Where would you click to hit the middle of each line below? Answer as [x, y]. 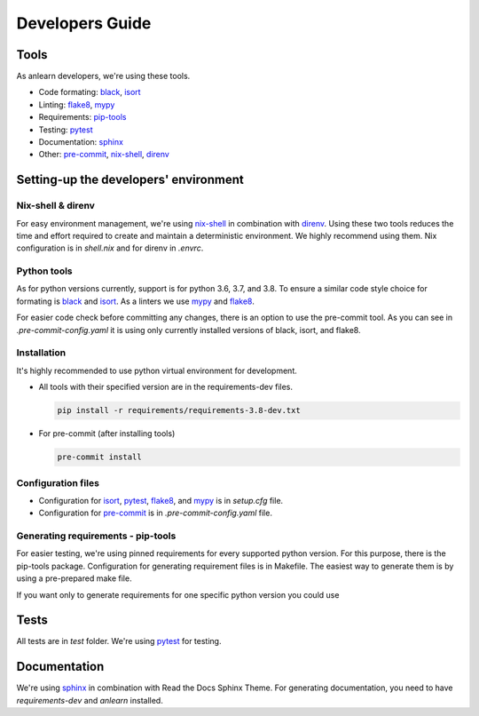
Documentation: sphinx [81, 142]
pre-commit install [99, 457]
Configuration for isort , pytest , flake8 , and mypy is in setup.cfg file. [161, 500]
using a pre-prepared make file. [74, 578]
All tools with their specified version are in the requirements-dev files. [165, 387]
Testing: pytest [66, 130]
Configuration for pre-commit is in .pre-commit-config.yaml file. [155, 513]
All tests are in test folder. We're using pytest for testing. [119, 641]
